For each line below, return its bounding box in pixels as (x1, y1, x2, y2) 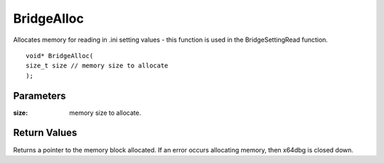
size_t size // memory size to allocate (26, 62, 169, 70)
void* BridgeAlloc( (26, 52, 94, 60)
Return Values (13, 127, 78, 139)
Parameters (13, 89, 66, 102)
